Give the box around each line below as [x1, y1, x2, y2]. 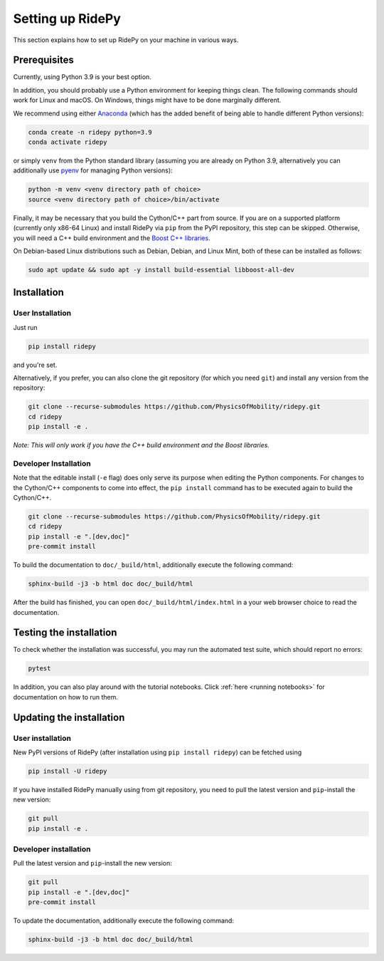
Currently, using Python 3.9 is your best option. [13, 73, 152, 81]
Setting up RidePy [13, 11, 121, 26]
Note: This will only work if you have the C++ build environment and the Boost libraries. [13, 441, 270, 450]
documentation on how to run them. [13, 692, 119, 701]
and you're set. [13, 360, 58, 369]
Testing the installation [13, 627, 117, 639]
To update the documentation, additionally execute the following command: [13, 916, 235, 925]
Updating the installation [13, 711, 125, 723]
